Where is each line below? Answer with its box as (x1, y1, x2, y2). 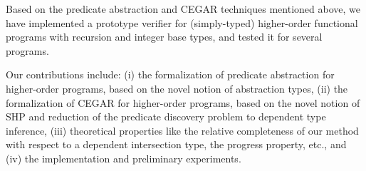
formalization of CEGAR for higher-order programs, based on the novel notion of (6, 95, 360, 110)
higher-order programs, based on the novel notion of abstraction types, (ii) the (6, 81, 348, 95)
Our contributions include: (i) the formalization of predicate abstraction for (6, 67, 335, 82)
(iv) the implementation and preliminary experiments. (6, 150, 241, 165)
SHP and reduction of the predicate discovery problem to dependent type (6, 109, 326, 124)
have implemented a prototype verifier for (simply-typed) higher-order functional (6, 15, 358, 30)
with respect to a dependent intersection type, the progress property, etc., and (6, 137, 347, 152)
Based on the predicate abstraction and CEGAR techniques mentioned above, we (6, 1, 360, 16)
